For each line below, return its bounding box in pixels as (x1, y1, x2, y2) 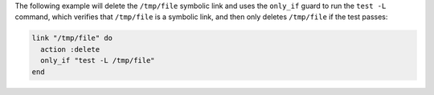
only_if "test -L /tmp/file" (40, 56, 156, 65)
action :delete (40, 45, 100, 53)
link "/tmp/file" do (31, 34, 113, 43)
